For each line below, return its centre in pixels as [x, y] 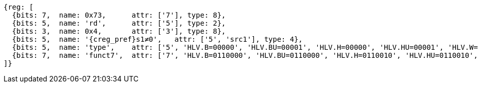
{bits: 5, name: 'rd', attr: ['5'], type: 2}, [119, 23]
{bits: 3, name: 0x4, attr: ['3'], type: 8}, [119, 31]
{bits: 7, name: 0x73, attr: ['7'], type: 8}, [119, 15]
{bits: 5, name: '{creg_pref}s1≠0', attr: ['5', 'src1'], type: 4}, [157, 39]
